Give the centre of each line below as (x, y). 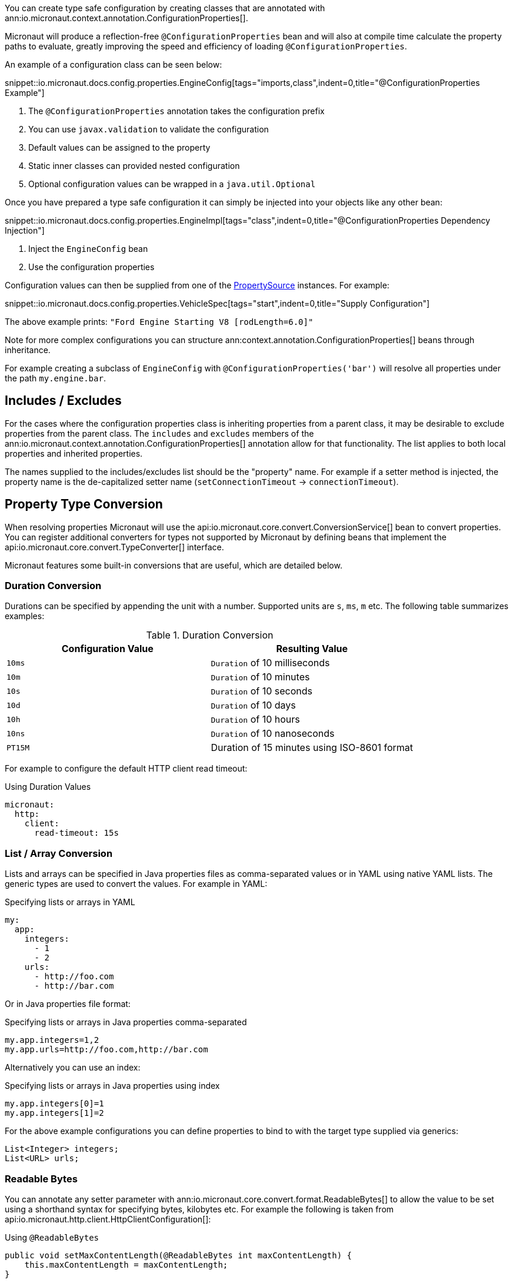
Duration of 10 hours (255, 719)
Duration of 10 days (253, 705)
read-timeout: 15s (76, 833)
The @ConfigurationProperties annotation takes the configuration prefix (176, 111)
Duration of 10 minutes (260, 677)
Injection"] (25, 230)
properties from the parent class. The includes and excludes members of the (159, 433)
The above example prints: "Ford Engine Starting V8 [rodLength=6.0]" (159, 322)
